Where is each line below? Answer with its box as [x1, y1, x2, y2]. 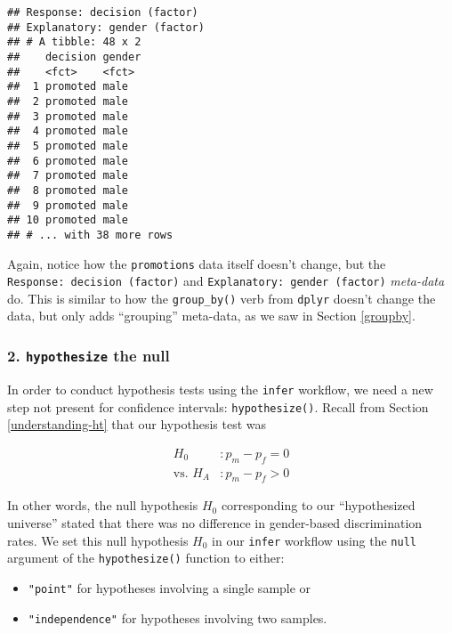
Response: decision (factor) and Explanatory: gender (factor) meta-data [7, 272, 445, 290]
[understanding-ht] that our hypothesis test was [7, 415, 266, 434]
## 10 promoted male [7, 214, 129, 227]
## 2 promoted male [7, 94, 129, 108]
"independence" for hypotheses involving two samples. [28, 608, 327, 627]
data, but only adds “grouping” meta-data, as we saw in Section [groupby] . [7, 306, 416, 325]
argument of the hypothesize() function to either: [7, 548, 285, 567]
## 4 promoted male [7, 125, 129, 138]
